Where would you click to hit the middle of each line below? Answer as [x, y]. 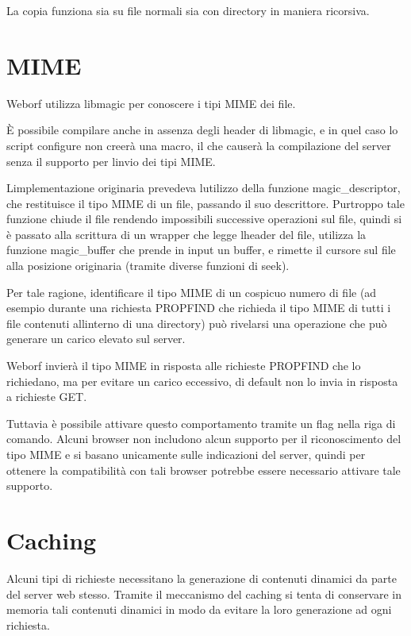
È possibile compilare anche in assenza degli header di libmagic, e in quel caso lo [202, 130]
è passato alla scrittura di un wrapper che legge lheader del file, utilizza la [186, 234]
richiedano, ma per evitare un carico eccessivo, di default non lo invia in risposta [202, 381]
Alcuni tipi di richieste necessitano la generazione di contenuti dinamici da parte [202, 578]
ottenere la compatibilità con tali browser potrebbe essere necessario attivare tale [204, 470]
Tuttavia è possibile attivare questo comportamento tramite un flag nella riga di [201, 423]
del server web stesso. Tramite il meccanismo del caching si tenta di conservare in [204, 594]
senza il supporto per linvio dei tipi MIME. [111, 161]
